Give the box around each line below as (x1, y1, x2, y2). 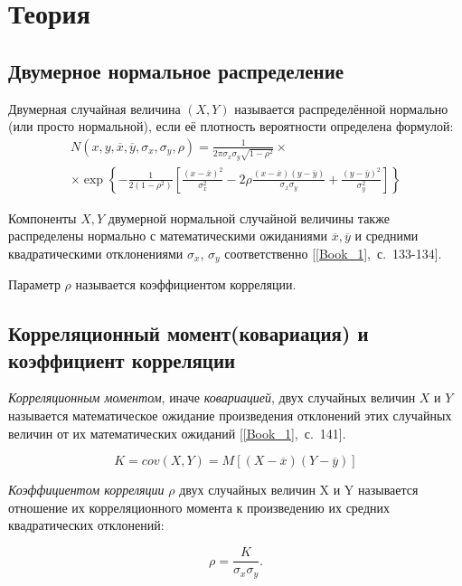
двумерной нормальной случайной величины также (108, 208, 390, 227)
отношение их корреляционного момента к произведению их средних (8, 497, 390, 516)
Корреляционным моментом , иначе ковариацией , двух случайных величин (8, 388, 416, 407)
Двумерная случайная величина (8, 99, 181, 118)
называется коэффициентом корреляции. (75, 275, 297, 294)
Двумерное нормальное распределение (8, 56, 344, 84)
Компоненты (8, 208, 77, 227)
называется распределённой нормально (234, 99, 448, 118)
